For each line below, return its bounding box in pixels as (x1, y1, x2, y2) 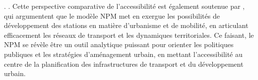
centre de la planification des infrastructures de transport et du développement (4, 58, 244, 69)
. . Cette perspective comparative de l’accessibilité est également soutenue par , (4, 1, 245, 11)
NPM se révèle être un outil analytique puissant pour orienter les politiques (4, 39, 234, 50)
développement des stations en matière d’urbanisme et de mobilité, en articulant (4, 20, 249, 30)
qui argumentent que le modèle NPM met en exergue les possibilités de (4, 10, 220, 21)
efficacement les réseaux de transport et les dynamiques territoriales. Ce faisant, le (4, 29, 254, 40)
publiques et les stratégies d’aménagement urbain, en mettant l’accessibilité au (4, 49, 243, 59)
